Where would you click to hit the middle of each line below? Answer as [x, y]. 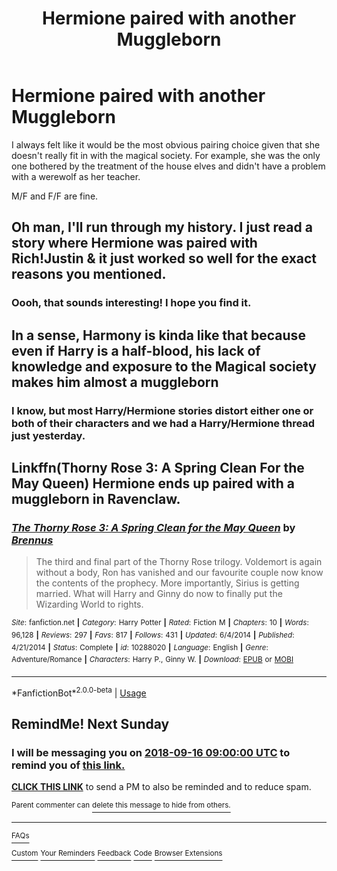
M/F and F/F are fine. [55, 196]
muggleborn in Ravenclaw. [96, 498]
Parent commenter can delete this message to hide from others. [121, 805]
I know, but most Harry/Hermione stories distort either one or [162, 410]
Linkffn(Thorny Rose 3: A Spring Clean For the [158, 467]
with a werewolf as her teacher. [76, 176]
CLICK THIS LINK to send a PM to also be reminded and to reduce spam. [161, 787]
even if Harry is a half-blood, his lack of [136, 350]
